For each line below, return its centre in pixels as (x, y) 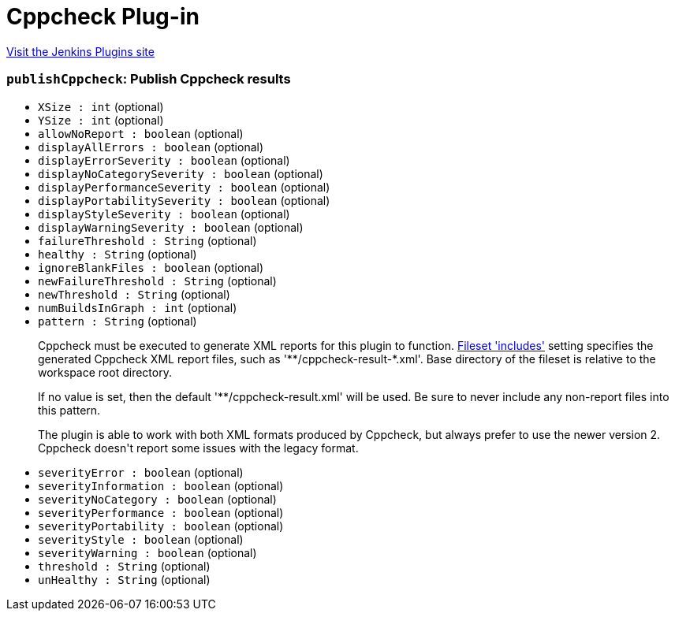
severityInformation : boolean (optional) (161, 485)
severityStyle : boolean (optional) (141, 539)
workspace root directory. (105, 372)
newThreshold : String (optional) (134, 294)
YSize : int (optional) (101, 120)
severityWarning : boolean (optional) (147, 552)
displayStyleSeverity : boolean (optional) (164, 214)
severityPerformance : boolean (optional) (161, 512)
